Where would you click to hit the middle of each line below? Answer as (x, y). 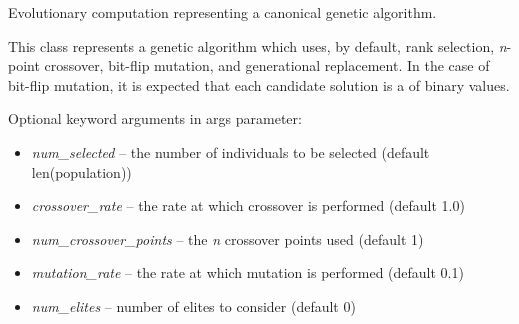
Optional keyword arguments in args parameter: (155, 118)
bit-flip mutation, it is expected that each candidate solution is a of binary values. (259, 84)
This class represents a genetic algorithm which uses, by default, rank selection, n (257, 45)
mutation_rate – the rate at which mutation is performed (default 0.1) (247, 272)
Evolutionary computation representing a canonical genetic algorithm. (222, 12)
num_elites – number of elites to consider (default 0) (193, 305)
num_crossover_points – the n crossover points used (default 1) (227, 238)
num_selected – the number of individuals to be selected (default (230, 151)
